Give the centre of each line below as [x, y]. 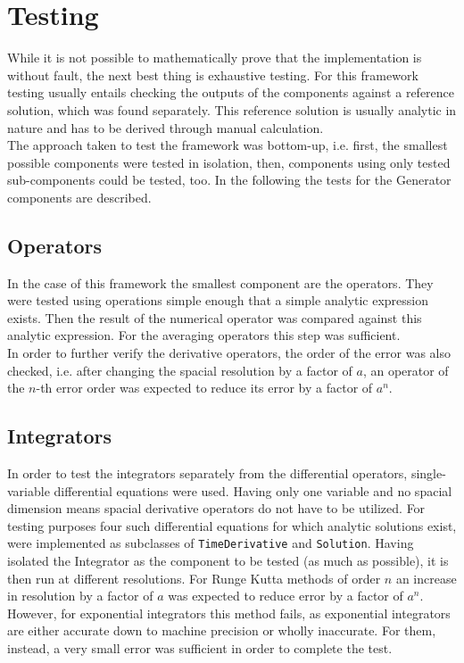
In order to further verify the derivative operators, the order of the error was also [229, 353]
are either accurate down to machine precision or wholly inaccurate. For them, [222, 630]
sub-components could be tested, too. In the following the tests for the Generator [229, 180]
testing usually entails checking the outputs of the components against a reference [231, 92]
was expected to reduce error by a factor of [286, 596]
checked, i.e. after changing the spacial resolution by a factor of [180, 370]
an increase [426, 578]
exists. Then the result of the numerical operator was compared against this [215, 317]
